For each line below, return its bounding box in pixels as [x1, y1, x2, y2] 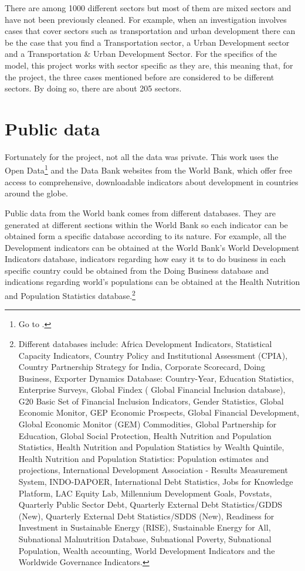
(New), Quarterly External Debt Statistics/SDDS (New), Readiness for [18, 509, 274, 522]
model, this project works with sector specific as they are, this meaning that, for [5, 59, 293, 71]
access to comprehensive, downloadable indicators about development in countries [5, 175, 299, 188]
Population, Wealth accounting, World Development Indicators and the [18, 544, 275, 556]
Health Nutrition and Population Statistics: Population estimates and [18, 452, 269, 464]
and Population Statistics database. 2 [5, 288, 135, 301]
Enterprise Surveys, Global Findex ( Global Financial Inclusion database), [18, 383, 286, 396]
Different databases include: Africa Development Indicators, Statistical [18, 337, 272, 349]
